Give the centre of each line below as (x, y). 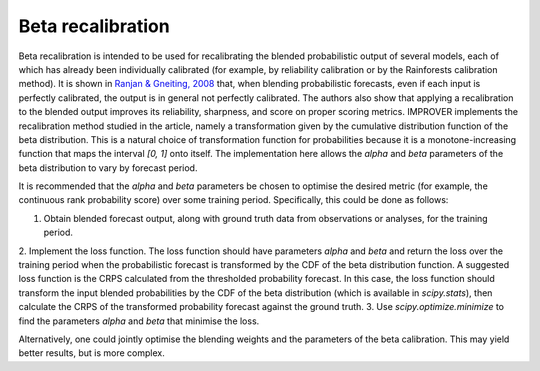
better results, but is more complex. (91, 353)
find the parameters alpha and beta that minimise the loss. (139, 321)
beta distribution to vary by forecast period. (108, 167)
